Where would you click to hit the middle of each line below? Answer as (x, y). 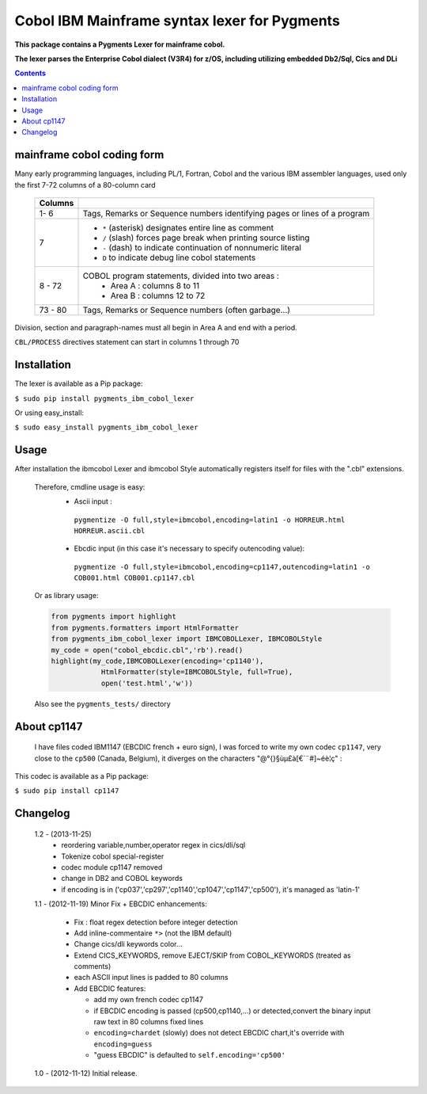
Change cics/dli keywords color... (128, 944)
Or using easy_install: (49, 413)
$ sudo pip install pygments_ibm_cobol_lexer (104, 398)
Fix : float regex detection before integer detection (156, 922)
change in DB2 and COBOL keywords (122, 879)
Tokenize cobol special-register (113, 856)
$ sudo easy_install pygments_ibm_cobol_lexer (106, 427)
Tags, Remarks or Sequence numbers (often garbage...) (187, 310)
